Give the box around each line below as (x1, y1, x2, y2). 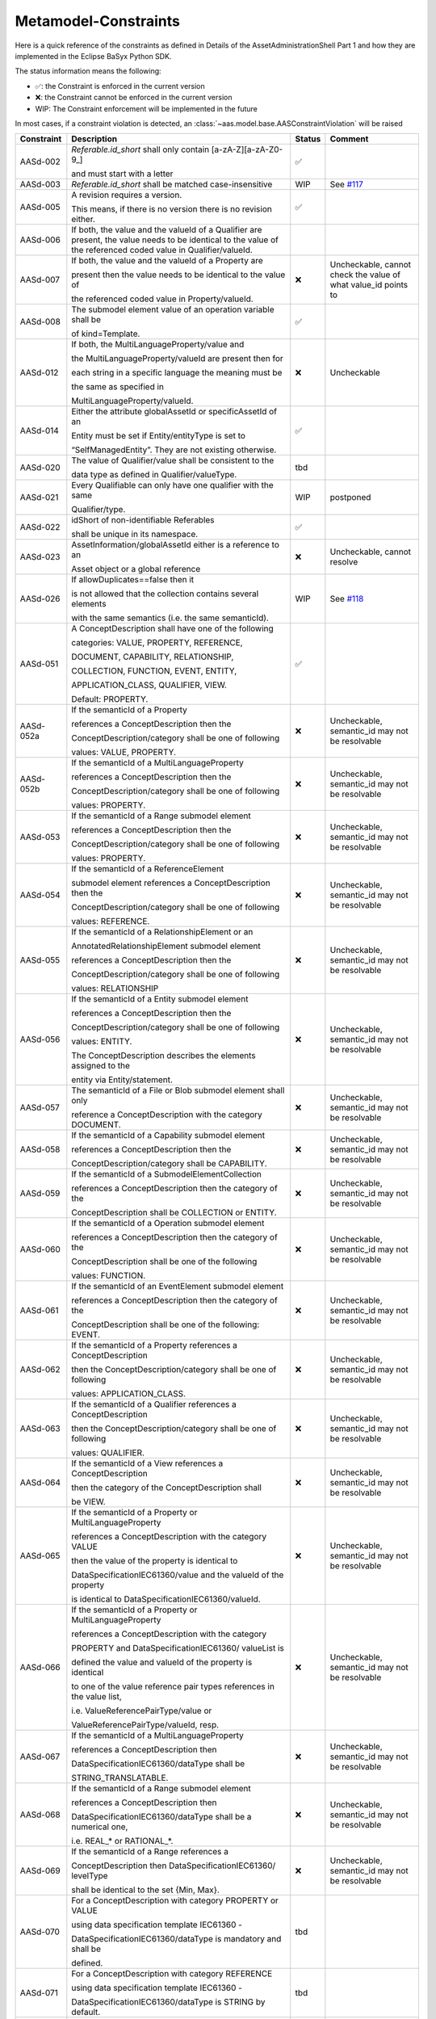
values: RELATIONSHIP (71, 983, 159, 994)
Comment (329, 133, 369, 145)
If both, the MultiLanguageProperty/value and (71, 339, 245, 350)
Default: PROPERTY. (71, 694, 149, 705)
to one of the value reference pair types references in (71, 1681, 275, 1692)
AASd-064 (19, 1477, 61, 1488)
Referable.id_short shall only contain (71, 144, 210, 155)
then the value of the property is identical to (71, 1555, 238, 1567)
